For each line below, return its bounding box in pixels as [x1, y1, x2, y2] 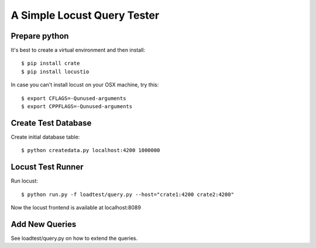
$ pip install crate [21, 60, 80, 67]
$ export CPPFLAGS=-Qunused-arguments [21, 103, 133, 110]
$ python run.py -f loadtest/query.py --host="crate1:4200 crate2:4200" [21, 191, 234, 198]
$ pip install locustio [21, 68, 90, 75]
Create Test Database [11, 118, 92, 128]
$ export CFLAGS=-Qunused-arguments [21, 95, 126, 102]
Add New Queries [11, 219, 77, 229]
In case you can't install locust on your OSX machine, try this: [11, 81, 159, 88]
